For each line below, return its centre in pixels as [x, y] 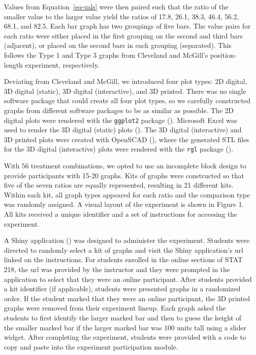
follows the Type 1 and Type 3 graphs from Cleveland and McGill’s [106, 55]
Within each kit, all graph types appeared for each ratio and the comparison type [127, 194]
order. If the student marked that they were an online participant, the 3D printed [127, 298]
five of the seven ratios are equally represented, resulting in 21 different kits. [119, 185]
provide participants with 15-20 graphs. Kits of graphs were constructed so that [124, 175]
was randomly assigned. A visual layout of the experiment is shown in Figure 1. [124, 204]
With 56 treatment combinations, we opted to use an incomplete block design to [125, 166]
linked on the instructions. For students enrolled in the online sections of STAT [123, 259]
